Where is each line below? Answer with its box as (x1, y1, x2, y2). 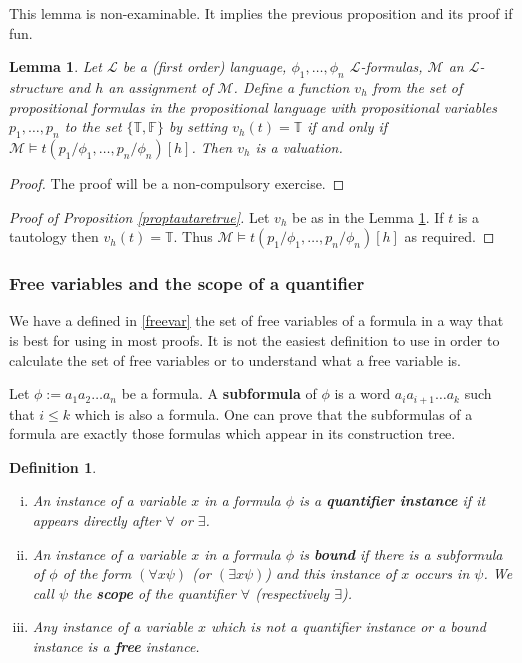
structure (9, 76, 64, 97)
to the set (64, 116, 122, 137)
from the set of (372, 76, 463, 97)
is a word (334, 383, 391, 404)
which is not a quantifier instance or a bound (210, 616, 486, 637)
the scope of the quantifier (73, 582, 236, 603)
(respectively (255, 582, 330, 603)
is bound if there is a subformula (298, 543, 503, 564)
